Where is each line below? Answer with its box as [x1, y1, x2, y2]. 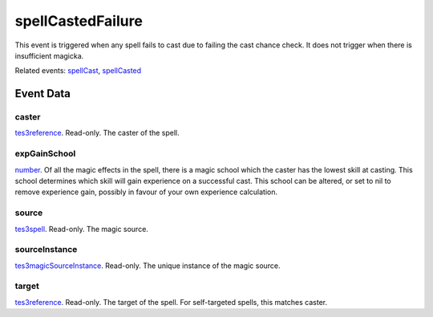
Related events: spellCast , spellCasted [14, 66, 142, 75]
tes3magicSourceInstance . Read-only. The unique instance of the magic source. [14, 261, 281, 270]
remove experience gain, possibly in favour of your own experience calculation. [14, 187, 278, 197]
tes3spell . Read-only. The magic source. [14, 224, 148, 234]
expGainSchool [14, 148, 76, 160]
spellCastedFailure [14, 12, 144, 30]
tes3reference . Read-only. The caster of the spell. [14, 128, 180, 138]
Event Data [14, 87, 71, 100]
